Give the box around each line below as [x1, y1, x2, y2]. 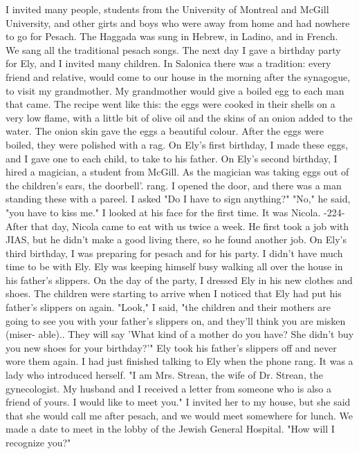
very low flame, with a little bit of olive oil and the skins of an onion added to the [6, 110, 353, 124]
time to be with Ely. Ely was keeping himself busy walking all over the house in [6, 259, 343, 274]
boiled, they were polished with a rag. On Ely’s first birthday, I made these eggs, [6, 137, 349, 151]
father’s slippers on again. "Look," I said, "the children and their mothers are [6, 300, 331, 314]
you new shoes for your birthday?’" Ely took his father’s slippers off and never [6, 340, 337, 354]
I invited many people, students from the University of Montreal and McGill [6, 2, 329, 16]
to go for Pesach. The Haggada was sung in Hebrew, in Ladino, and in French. [6, 29, 338, 44]
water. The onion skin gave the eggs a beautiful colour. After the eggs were [6, 124, 324, 138]
